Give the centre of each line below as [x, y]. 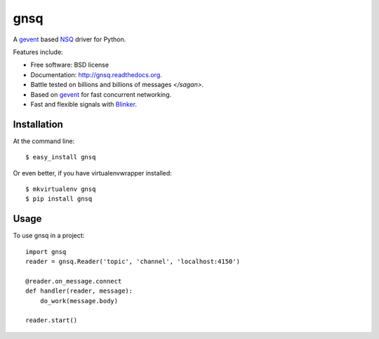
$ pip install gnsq [59, 199]
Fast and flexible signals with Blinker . [84, 104]
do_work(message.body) [79, 301]
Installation [38, 124]
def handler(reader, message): [79, 291]
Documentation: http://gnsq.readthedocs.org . [97, 74]
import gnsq [46, 252]
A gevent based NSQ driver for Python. [69, 39]
